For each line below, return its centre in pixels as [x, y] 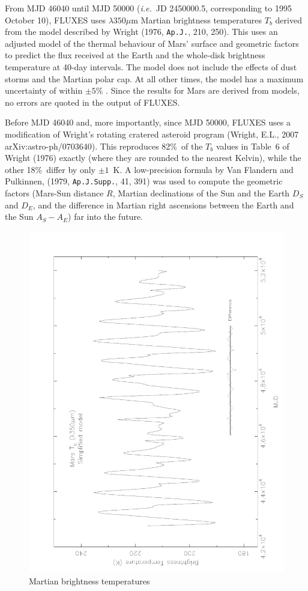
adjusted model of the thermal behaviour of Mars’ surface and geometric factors [152, 43]
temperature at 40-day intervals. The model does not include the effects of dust [151, 67]
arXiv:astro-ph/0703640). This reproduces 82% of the [104, 146]
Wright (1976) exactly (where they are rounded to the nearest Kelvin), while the [153, 158]
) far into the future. [105, 217]
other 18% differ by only [50, 169]
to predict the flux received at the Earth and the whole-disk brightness [135, 55]
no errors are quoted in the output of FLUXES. [92, 102]
